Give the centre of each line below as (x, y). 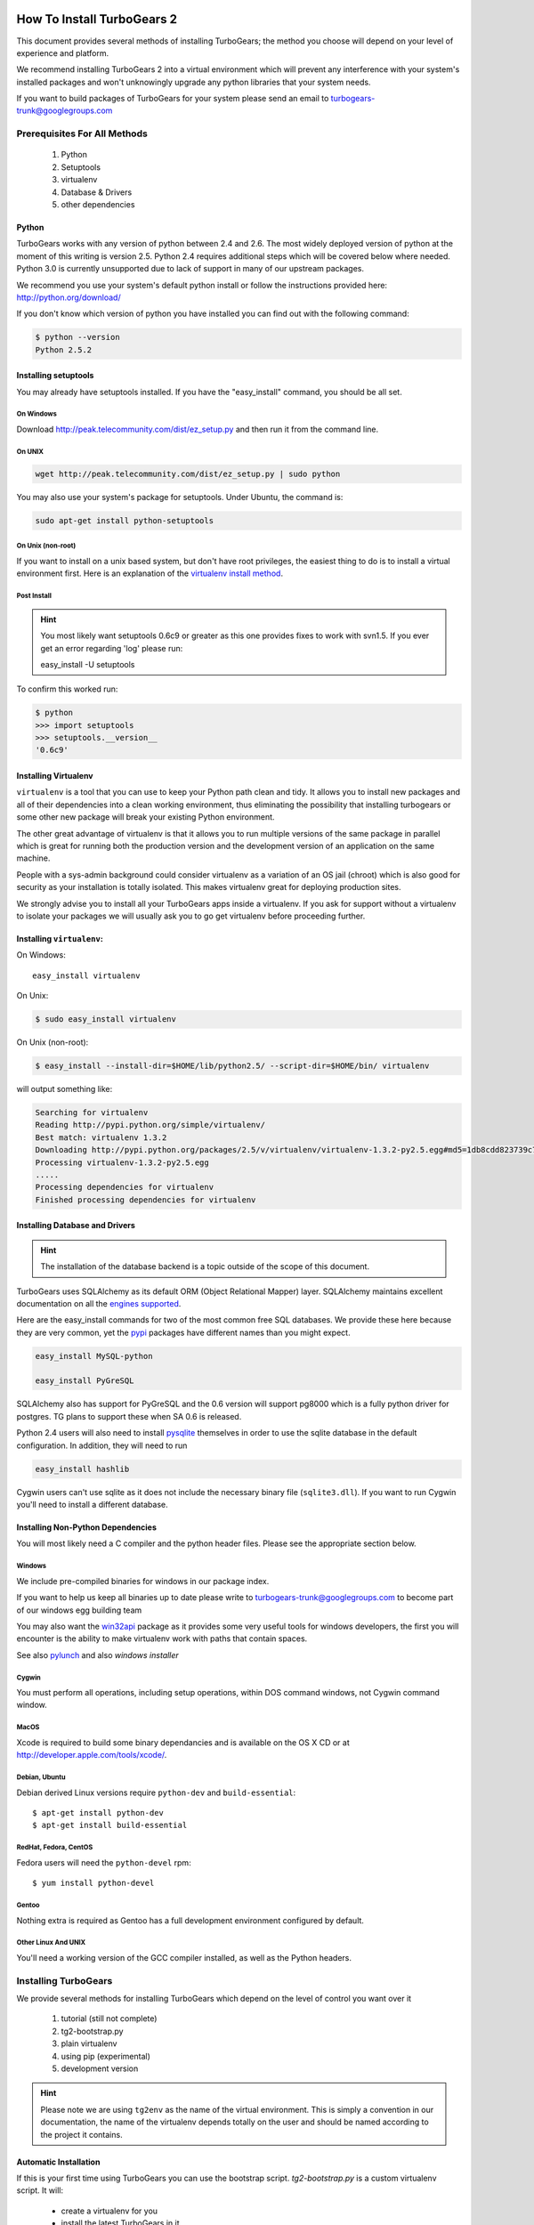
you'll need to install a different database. (92, 1505)
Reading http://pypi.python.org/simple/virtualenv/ (150, 1125)
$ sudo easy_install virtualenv (106, 1019)
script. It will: (40, 2190)
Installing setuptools (55, 376)
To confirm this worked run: (67, 689)
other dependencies (98, 204)
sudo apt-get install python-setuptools (124, 521)
